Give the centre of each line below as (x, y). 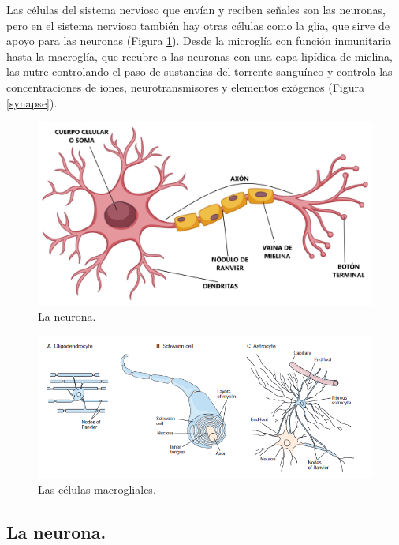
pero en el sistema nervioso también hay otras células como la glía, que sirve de (198, 25)
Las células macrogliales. (97, 489)
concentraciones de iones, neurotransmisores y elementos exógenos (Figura (185, 86)
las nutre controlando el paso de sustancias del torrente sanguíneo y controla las (199, 71)
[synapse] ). (32, 102)
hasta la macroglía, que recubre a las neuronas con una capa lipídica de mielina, (199, 56)
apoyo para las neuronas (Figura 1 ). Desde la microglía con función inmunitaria (199, 41)
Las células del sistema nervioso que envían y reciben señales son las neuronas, (196, 9)
